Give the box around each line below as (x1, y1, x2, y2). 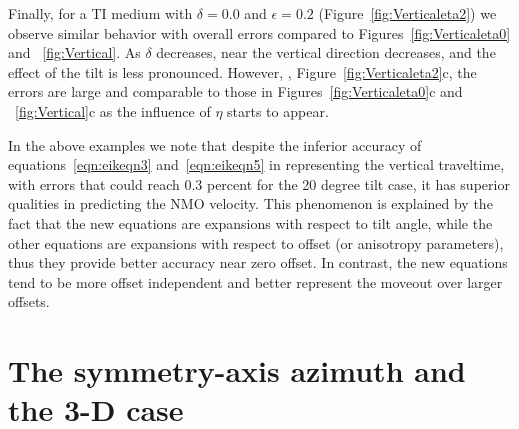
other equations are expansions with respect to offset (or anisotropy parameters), (8, 232, 504, 253)
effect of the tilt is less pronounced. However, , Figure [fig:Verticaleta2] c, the (8, 61, 477, 82)
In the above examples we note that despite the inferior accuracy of (8, 134, 422, 155)
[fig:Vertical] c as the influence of (15, 100, 211, 121)
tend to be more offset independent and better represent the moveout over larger (8, 271, 503, 292)
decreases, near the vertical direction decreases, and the (156, 42, 496, 63)
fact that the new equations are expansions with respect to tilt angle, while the (8, 212, 493, 233)
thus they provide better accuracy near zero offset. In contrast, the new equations (8, 252, 508, 273)
